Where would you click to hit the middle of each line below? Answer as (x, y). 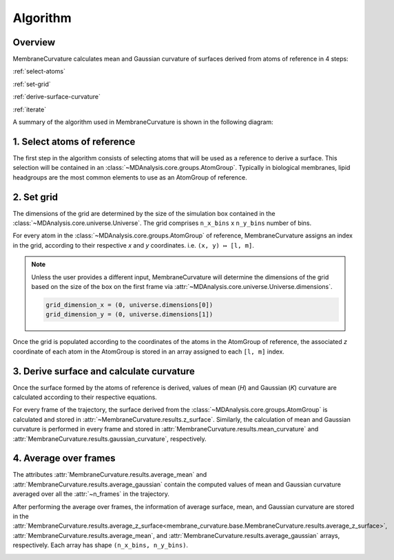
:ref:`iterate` (30, 109)
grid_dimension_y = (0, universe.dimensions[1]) (129, 314)
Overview (34, 42)
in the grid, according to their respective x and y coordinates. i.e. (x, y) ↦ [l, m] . (133, 245)
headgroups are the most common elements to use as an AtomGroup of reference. (130, 177)
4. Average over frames (64, 459)
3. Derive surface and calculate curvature (104, 371)
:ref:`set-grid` (32, 84)
